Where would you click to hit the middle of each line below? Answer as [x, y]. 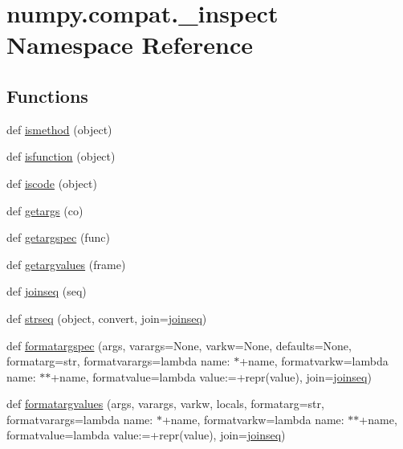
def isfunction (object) [61, 156]
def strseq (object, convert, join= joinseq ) [107, 318]
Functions [47, 95]
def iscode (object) [52, 183]
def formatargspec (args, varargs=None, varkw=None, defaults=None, [179, 345]
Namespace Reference [130, 45]
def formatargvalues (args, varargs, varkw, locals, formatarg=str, [165, 404]
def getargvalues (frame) [66, 264]
